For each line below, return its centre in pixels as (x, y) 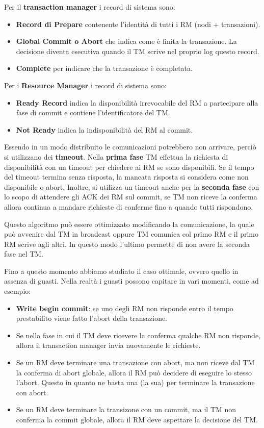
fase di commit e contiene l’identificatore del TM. (93, 112)
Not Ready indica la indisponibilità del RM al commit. (104, 129)
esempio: (18, 291)
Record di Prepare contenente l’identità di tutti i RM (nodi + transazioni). (138, 24)
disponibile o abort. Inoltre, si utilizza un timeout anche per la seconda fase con (132, 186)
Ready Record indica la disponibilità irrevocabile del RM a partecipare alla (137, 102)
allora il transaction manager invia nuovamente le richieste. (108, 345)
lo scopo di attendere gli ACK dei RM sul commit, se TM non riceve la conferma (131, 197)
